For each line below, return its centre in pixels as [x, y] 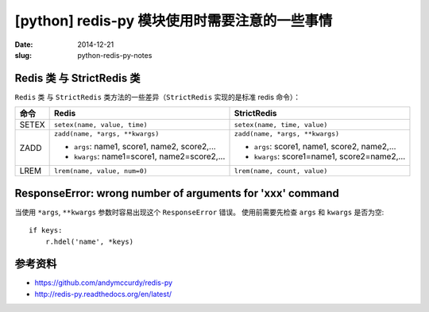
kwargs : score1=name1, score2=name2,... [330, 156]
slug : [23, 55]
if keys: [46, 231]
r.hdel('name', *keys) [89, 241]
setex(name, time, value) [281, 124]
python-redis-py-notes [115, 55]
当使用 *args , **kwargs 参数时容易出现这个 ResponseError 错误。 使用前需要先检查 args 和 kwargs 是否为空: [199, 212]
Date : [24, 44]
